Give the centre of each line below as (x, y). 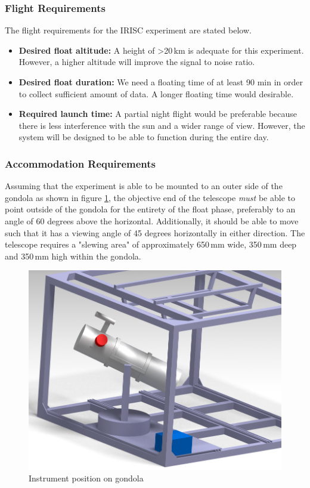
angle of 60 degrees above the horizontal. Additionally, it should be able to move (152, 220)
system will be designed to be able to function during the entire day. (144, 137)
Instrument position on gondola (86, 478)
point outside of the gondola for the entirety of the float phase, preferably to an (150, 209)
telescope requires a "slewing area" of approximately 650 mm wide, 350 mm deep (151, 244)
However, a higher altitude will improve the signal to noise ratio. (137, 62)
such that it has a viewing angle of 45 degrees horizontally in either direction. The (155, 232)
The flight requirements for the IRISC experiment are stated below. (128, 30)
